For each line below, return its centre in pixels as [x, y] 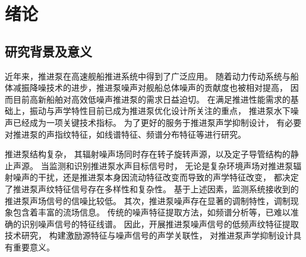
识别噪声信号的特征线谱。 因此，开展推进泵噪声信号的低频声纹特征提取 [160, 223]
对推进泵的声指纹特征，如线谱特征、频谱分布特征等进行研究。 [125, 134]
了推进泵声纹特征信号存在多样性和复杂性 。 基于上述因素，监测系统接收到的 [152, 188]
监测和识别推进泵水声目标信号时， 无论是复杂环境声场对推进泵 [171, 165]
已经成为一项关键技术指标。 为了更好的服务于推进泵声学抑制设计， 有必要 [157, 122]
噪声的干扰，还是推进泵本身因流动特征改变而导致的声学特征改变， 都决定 [156, 177]
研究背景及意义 [48, 51]
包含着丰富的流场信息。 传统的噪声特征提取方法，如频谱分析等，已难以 [152, 212]
